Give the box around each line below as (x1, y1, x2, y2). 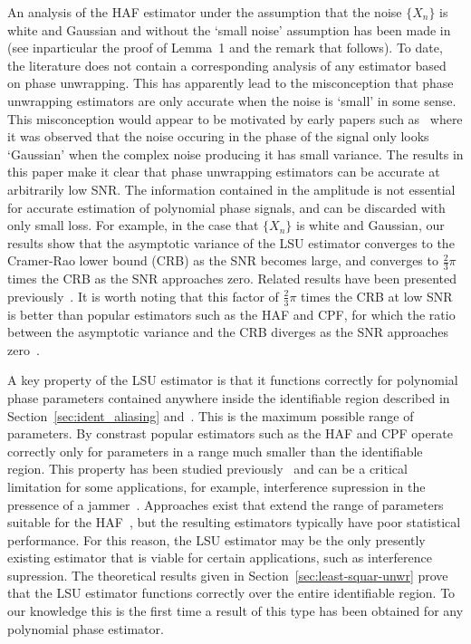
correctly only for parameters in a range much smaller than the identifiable (7, 441, 423, 460)
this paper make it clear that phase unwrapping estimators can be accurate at (7, 162, 440, 181)
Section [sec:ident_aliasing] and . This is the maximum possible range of (7, 406, 414, 425)
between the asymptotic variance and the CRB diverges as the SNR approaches (7, 322, 449, 341)
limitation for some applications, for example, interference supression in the (7, 476, 426, 495)
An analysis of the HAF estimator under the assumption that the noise (7, 3, 402, 21)
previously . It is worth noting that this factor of (7, 286, 279, 305)
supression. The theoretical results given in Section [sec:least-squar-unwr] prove (7, 565, 448, 584)
